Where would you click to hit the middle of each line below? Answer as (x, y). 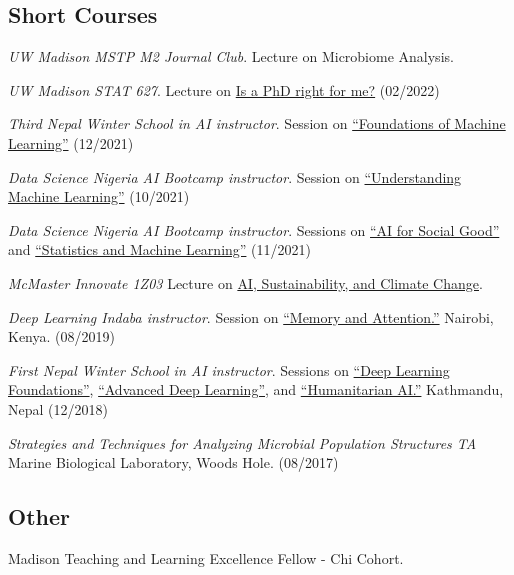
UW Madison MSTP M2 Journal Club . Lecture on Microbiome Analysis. (231, 56)
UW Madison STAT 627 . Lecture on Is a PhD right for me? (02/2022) (224, 89)
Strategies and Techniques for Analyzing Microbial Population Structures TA (242, 442)
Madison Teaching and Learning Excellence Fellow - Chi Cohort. (206, 557)
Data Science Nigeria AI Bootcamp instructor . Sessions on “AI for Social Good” (254, 229)
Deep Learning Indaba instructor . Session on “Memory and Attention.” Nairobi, (251, 316)
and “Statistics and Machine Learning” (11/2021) (159, 249)
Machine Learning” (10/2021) (99, 196)
